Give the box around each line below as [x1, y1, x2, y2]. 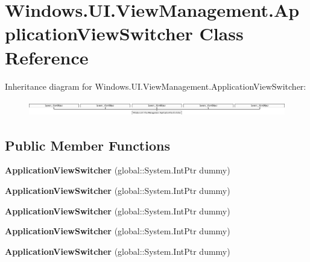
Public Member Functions [5, 136, 170, 154]
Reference [5, 45, 89, 69]
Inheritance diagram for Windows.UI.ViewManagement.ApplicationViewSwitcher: [5, 80, 306, 92]
